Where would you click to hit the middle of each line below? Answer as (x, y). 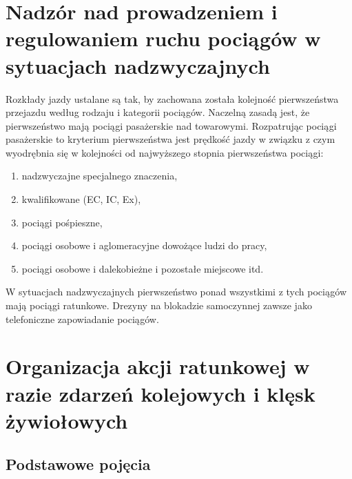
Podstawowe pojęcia (78, 464)
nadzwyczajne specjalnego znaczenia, (100, 176)
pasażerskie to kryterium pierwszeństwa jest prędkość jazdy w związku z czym (170, 139)
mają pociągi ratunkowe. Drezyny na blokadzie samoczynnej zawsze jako (159, 305)
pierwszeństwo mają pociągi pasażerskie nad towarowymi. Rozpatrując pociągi (171, 125)
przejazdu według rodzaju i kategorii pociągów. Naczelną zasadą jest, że (158, 112)
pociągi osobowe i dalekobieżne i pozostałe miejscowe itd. (143, 268)
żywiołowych (67, 420)
